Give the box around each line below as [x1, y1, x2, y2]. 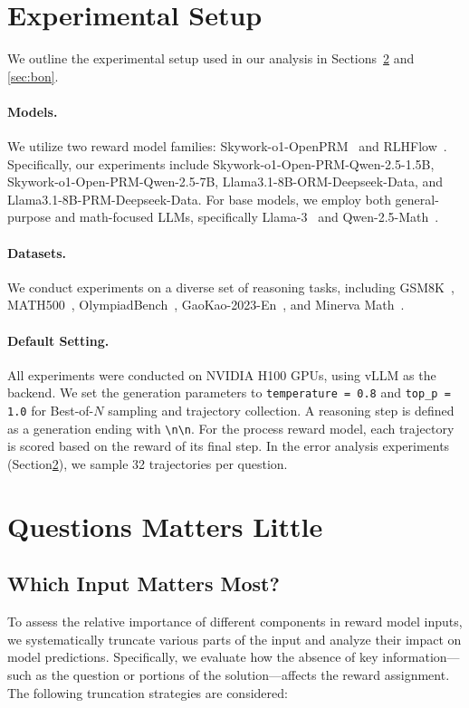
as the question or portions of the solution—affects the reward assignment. [35, 665, 450, 684]
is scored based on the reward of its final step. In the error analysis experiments [7, 436, 450, 455]
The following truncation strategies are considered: [7, 683, 288, 702]
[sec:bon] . [7, 66, 59, 85]
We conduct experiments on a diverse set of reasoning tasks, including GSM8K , [7, 277, 455, 296]
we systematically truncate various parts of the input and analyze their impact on [7, 629, 462, 648]
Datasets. [7, 243, 67, 262]
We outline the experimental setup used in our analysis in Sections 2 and [7, 49, 415, 68]
